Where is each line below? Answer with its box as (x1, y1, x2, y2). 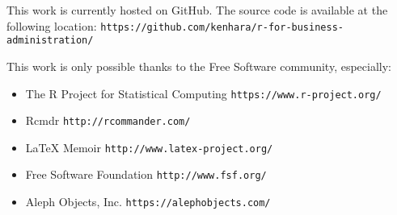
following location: (6, 17, 97, 34)
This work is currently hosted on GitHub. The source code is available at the (6, 2, 388, 18)
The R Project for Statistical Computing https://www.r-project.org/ (25, 85, 382, 101)
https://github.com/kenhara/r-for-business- (100, 21, 344, 33)
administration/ (6, 35, 94, 47)
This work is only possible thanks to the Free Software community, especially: (6, 57, 391, 74)
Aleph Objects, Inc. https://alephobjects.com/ (25, 193, 271, 210)
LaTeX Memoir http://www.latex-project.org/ (25, 139, 273, 155)
